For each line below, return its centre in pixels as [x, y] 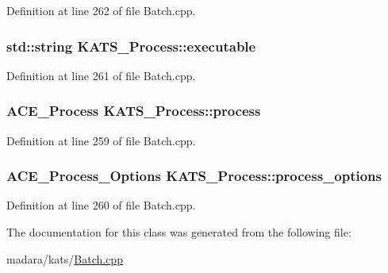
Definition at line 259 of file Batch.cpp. [101, 140]
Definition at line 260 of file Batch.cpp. [101, 205]
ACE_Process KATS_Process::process [134, 111]
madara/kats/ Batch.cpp [65, 258]
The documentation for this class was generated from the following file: [179, 232]
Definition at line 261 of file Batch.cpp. [101, 75]
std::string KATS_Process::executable [131, 46]
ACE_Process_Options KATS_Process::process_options [194, 176]
